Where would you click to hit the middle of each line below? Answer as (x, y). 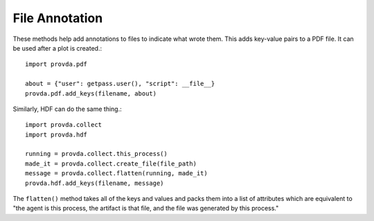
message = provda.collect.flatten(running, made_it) (116, 174)
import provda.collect (64, 125)
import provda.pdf (56, 64)
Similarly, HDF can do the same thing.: (68, 109)
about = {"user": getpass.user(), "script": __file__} (120, 84)
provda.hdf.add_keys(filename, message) (95, 183)
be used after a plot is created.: (57, 48)
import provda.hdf (56, 134)
